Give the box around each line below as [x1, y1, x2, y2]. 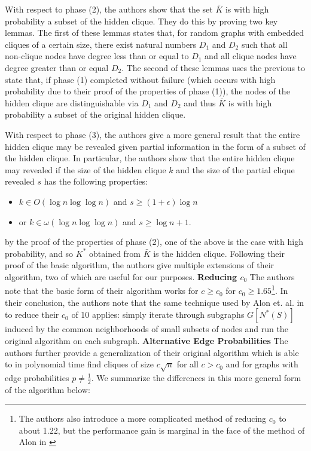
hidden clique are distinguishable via [5, 96, 139, 109]
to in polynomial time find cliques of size [5, 358, 154, 370]
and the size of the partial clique [176, 163, 295, 176]
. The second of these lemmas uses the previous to [121, 61, 306, 73]
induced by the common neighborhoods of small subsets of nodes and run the [5, 323, 288, 335]
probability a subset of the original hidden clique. [5, 108, 186, 121]
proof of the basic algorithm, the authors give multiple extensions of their [5, 259, 275, 271]
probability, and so [5, 247, 74, 259]
